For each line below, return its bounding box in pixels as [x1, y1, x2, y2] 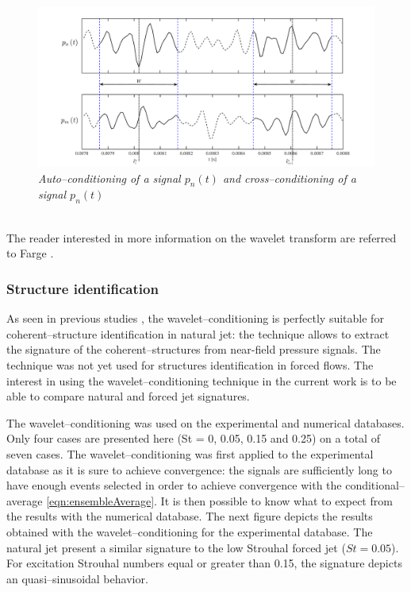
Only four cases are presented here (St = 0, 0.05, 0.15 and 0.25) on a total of [6, 430, 380, 447]
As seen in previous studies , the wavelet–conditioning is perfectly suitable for [6, 310, 384, 327]
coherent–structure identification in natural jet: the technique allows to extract [6, 325, 390, 342]
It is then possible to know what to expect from [160, 492, 393, 509]
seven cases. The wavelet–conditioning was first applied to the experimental [6, 446, 374, 462]
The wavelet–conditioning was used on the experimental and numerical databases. [6, 414, 405, 431]
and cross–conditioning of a [222, 169, 356, 186]
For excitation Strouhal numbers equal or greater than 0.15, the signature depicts [6, 555, 402, 571]
